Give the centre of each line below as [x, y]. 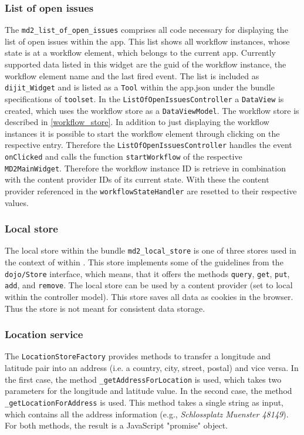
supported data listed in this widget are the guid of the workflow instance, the [146, 64]
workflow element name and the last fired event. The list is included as [132, 75]
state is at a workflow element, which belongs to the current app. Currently [141, 53]
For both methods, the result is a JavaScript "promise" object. [116, 425]
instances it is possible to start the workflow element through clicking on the [142, 133]
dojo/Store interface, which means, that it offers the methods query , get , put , [147, 273]
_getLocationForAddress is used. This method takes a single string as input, [144, 402]
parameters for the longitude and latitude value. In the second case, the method [148, 391]
